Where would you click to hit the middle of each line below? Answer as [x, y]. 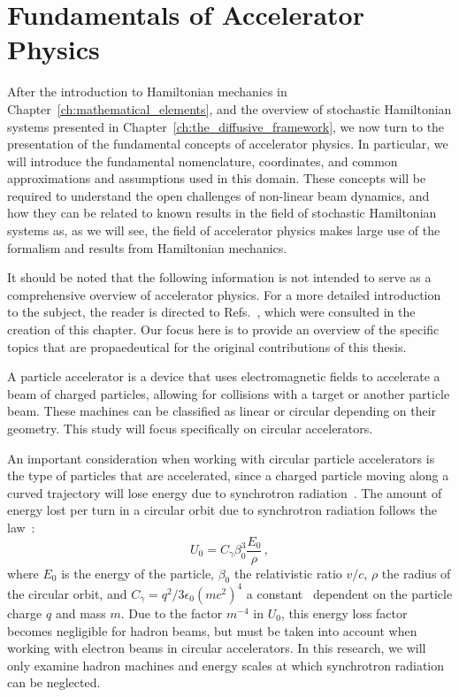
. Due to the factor [172, 613]
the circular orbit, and [67, 593]
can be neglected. [54, 682]
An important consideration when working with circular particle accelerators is [221, 458]
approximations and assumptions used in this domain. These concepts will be [217, 178]
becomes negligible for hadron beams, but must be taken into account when [212, 630]
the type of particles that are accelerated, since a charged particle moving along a [228, 475]
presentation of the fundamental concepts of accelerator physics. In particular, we [228, 144]
